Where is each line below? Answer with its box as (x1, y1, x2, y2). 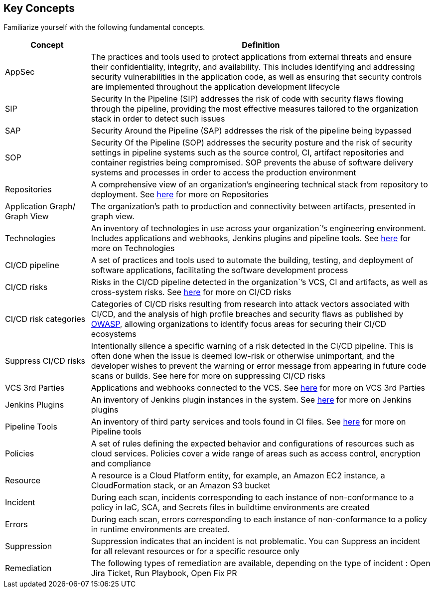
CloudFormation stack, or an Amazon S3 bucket (91, 480, 271, 491)
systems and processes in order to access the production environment (91, 167, 356, 178)
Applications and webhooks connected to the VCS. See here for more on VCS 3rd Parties (91, 383, 426, 393)
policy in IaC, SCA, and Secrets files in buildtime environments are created (91, 502, 370, 513)
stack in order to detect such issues (91, 114, 225, 124)
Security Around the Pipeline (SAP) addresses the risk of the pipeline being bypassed (91, 126, 412, 136)
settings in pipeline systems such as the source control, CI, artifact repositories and (91, 148, 404, 158)
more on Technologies (91, 243, 175, 254)
